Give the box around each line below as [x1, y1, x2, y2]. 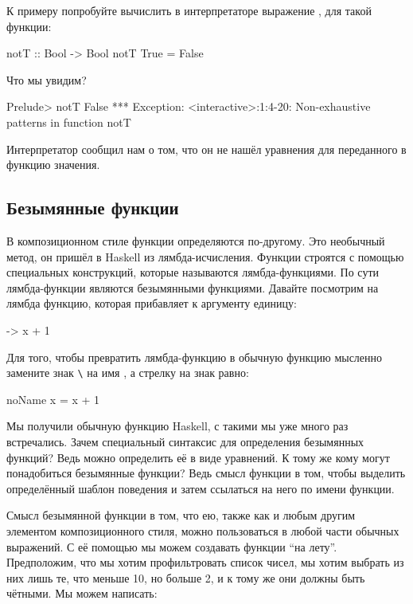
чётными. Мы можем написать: [6, 585, 158, 602]
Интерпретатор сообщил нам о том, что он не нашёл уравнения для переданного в [6, 140, 407, 157]
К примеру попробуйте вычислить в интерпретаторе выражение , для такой [6, 2, 372, 18]
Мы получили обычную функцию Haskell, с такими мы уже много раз [6, 418, 349, 434]
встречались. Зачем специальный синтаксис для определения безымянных [6, 433, 364, 449]
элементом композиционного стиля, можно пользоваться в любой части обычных [6, 522, 399, 539]
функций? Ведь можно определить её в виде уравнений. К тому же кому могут [6, 449, 390, 465]
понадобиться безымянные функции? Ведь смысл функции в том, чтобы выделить [6, 465, 406, 481]
